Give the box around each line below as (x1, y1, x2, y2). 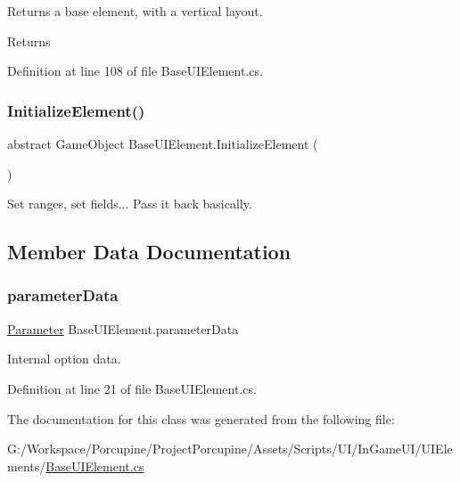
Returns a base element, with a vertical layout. (7, 2, 263, 20)
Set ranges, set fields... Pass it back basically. (7, 194, 252, 213)
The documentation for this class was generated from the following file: (7, 409, 395, 428)
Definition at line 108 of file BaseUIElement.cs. (7, 61, 263, 80)
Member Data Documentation (7, 238, 292, 266)
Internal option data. (7, 349, 121, 368)
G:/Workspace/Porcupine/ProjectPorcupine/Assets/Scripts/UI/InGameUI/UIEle (7, 439, 453, 458)
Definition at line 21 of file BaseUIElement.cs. (7, 379, 257, 397)
